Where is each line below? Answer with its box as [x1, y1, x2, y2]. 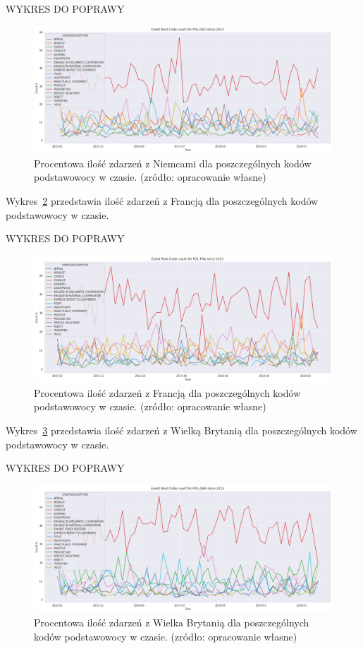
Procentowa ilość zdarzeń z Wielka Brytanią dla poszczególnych [34, 614, 309, 629]
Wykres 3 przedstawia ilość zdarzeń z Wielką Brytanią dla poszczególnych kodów [6, 423, 357, 437]
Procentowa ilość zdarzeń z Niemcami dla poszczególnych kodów [34, 155, 312, 170]
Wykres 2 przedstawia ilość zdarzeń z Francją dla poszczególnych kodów [6, 193, 319, 208]
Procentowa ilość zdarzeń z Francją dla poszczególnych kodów [34, 385, 301, 400]
